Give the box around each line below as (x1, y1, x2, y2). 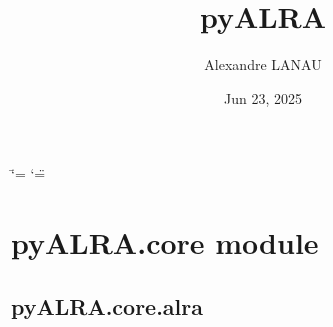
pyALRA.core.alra (11, 290, 204, 321)
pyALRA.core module (11, 222, 319, 263)
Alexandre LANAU (204, 54, 322, 75)
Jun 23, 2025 (224, 87, 302, 108)
